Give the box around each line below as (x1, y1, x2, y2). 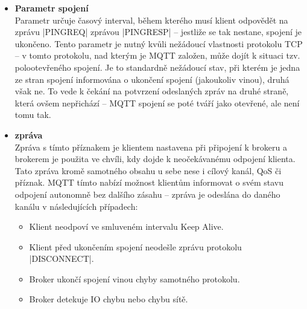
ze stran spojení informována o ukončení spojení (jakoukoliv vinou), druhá (14, 73, 290, 85)
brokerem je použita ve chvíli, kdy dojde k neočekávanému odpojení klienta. (14, 152, 296, 165)
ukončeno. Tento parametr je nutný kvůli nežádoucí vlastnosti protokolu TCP (14, 37, 303, 50)
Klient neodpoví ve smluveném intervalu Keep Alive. (29, 220, 224, 233)
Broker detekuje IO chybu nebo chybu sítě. (29, 293, 188, 305)
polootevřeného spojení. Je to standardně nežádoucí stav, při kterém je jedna (14, 60, 300, 73)
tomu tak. (14, 108, 51, 121)
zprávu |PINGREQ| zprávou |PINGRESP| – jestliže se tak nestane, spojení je (14, 25, 302, 38)
